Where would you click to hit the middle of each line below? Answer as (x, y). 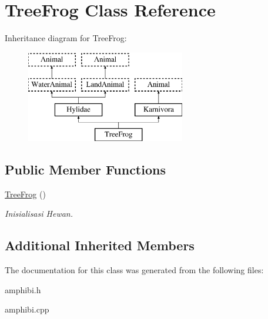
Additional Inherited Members (100, 245)
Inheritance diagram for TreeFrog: (66, 38)
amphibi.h (23, 289)
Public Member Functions (85, 169)
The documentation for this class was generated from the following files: (134, 270)
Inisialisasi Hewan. (39, 214)
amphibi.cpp (27, 309)
